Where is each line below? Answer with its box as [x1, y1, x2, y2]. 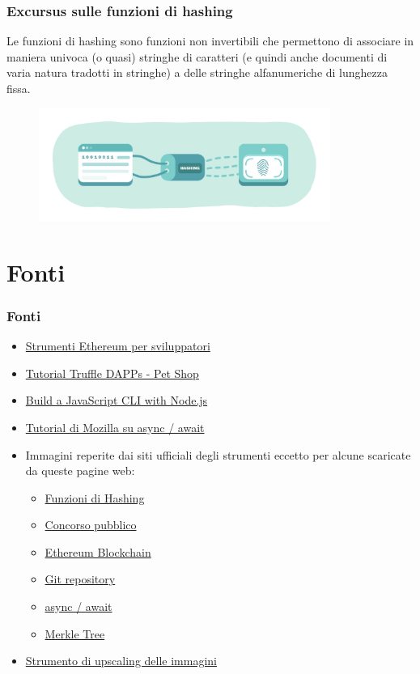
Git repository [45, 570, 116, 587]
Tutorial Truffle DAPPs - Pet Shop [25, 364, 199, 381]
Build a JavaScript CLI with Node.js [25, 392, 208, 409]
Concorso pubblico [45, 516, 137, 533]
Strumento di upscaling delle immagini [25, 652, 217, 669]
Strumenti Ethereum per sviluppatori [25, 337, 210, 354]
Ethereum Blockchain [45, 543, 151, 560]
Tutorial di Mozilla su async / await [25, 418, 205, 435]
